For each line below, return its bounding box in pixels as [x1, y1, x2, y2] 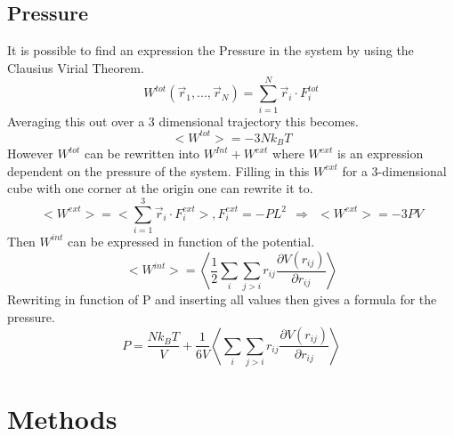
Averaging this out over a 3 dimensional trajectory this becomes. [7, 111, 359, 130]
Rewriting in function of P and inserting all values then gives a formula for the [7, 290, 437, 309]
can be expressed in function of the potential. [68, 231, 315, 250]
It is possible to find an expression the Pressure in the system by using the [7, 41, 414, 60]
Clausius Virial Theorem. [7, 58, 144, 77]
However [7, 144, 53, 163]
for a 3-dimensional [342, 161, 447, 180]
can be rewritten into [84, 144, 200, 163]
